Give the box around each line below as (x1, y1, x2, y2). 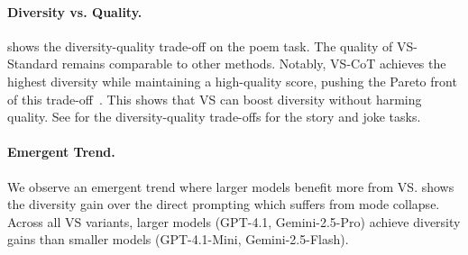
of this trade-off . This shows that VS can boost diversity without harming (7, 89, 422, 108)
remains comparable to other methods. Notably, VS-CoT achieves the (61, 54, 446, 73)
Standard (7, 54, 59, 73)
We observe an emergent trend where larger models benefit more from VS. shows (7, 177, 454, 196)
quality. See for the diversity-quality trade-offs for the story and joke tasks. (7, 107, 421, 126)
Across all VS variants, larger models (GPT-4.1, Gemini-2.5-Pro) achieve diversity (7, 212, 461, 231)
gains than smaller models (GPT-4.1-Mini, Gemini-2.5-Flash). (7, 230, 349, 249)
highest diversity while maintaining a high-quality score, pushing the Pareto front (7, 71, 457, 90)
